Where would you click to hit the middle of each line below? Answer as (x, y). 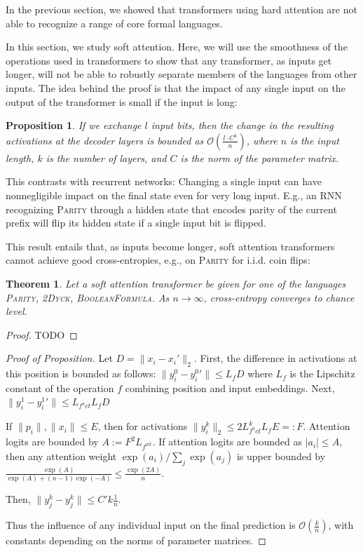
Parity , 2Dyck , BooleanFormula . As (88, 297)
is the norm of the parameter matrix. (260, 157)
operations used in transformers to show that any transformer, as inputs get (169, 60)
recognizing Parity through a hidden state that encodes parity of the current (171, 209)
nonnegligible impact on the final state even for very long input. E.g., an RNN (174, 195)
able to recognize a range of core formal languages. (114, 23)
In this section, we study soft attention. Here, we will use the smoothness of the (177, 47)
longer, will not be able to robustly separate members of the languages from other (181, 74)
